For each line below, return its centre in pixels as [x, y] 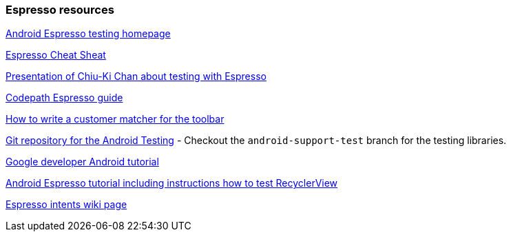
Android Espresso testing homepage [88, 34]
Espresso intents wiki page [66, 205]
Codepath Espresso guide [64, 98]
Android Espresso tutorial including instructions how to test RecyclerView [172, 183]
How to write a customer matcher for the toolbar [115, 119]
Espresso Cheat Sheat [56, 55]
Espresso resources [60, 10]
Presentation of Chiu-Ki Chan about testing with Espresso [136, 76]
